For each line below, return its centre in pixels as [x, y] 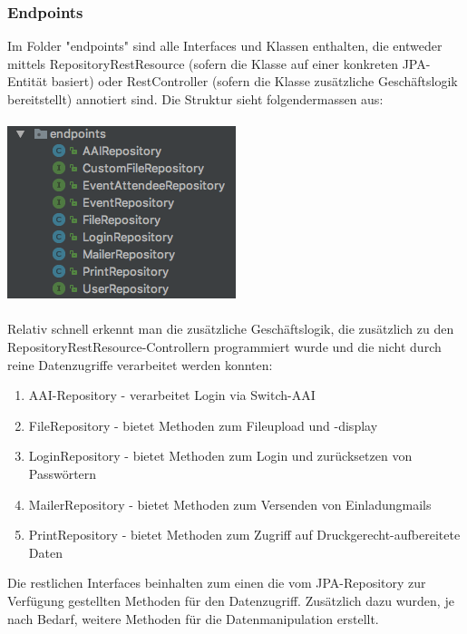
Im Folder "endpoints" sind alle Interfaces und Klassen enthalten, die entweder [225, 46]
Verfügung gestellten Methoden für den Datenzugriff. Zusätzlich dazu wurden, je [231, 600]
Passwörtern [63, 473]
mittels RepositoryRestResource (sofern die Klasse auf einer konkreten [203, 63]
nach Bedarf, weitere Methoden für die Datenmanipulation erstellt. [193, 618]
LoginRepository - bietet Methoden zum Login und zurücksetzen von [220, 456]
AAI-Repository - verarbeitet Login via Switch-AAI [172, 395]
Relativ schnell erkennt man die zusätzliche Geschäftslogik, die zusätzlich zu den [231, 329]
